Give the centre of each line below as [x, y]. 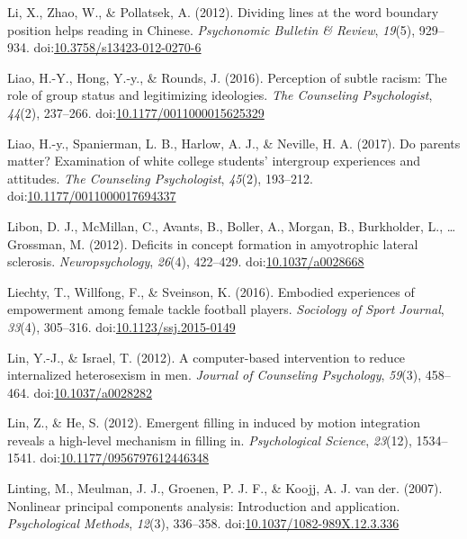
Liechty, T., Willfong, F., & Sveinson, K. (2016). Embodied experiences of [211, 291]
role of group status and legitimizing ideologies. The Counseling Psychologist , [220, 95]
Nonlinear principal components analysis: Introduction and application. [204, 505]
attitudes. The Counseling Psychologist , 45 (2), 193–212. [160, 178]
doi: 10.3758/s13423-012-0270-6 [117, 47]
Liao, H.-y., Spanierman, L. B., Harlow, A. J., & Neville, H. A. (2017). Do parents [234, 143]
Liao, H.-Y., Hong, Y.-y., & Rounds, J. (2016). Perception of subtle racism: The [227, 77]
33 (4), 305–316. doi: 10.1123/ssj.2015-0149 [121, 326]
